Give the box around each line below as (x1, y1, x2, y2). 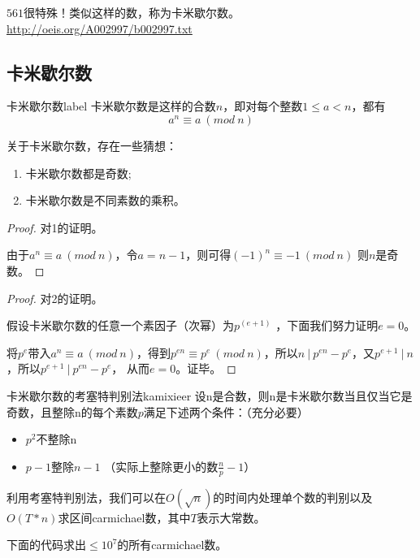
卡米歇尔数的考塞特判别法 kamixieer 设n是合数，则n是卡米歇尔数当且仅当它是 (6, 387, 413, 404)
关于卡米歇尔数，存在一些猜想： (6, 136, 177, 154)
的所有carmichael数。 (117, 536, 227, 553)
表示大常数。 (197, 508, 266, 526)
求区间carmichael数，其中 (58, 508, 191, 526)
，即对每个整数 (223, 97, 303, 115)
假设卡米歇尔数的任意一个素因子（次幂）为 (6, 317, 234, 334)
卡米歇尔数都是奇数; (25, 164, 132, 181)
